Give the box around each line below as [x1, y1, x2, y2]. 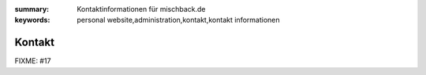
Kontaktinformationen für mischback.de [77, 5, 206, 13]
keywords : [14, 16, 50, 25]
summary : [14, 5, 50, 13]
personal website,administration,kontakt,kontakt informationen [77, 16, 280, 25]
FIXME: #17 [14, 56, 51, 66]
